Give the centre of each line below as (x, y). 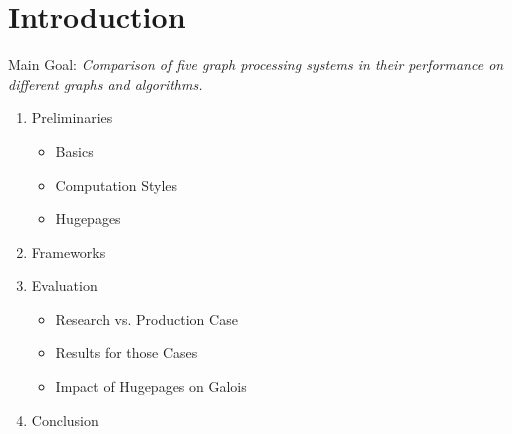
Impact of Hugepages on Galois (151, 386)
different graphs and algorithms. (105, 83)
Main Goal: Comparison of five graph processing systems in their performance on (256, 64)
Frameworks (68, 251)
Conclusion (65, 419)
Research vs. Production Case (146, 318)
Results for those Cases (126, 352)
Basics (74, 150)
